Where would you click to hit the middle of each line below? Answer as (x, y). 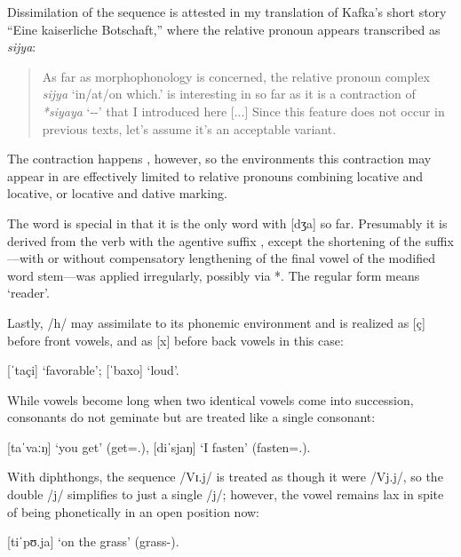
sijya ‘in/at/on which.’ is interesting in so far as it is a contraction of (229, 94)
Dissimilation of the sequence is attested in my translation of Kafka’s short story (227, 12)
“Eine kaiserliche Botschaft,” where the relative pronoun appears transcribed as (224, 29)
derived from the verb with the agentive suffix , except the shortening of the (214, 240)
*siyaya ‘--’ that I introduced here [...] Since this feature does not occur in (243, 111)
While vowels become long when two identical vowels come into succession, (211, 399)
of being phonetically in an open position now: (134, 511)
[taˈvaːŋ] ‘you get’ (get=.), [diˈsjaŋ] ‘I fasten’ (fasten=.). (159, 446)
